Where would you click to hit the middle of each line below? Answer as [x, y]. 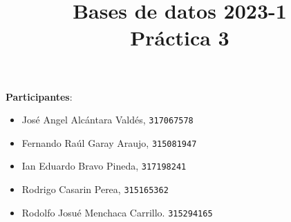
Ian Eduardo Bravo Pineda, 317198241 [104, 166]
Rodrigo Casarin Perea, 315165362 [95, 189]
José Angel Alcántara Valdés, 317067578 [107, 120]
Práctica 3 [180, 38]
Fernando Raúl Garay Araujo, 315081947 [109, 142]
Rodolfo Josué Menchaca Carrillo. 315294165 [117, 212]
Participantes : [39, 96]
